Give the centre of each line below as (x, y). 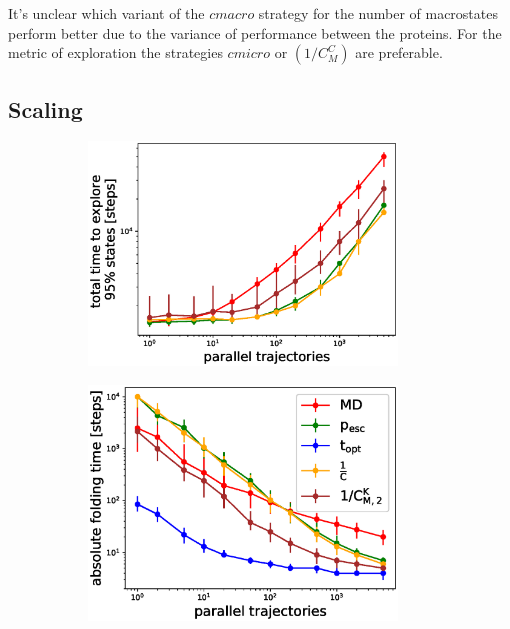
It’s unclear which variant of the (106, 13)
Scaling (45, 108)
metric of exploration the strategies (115, 52)
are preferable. (399, 52)
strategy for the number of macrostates (378, 13)
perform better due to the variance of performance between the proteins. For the (255, 32)
